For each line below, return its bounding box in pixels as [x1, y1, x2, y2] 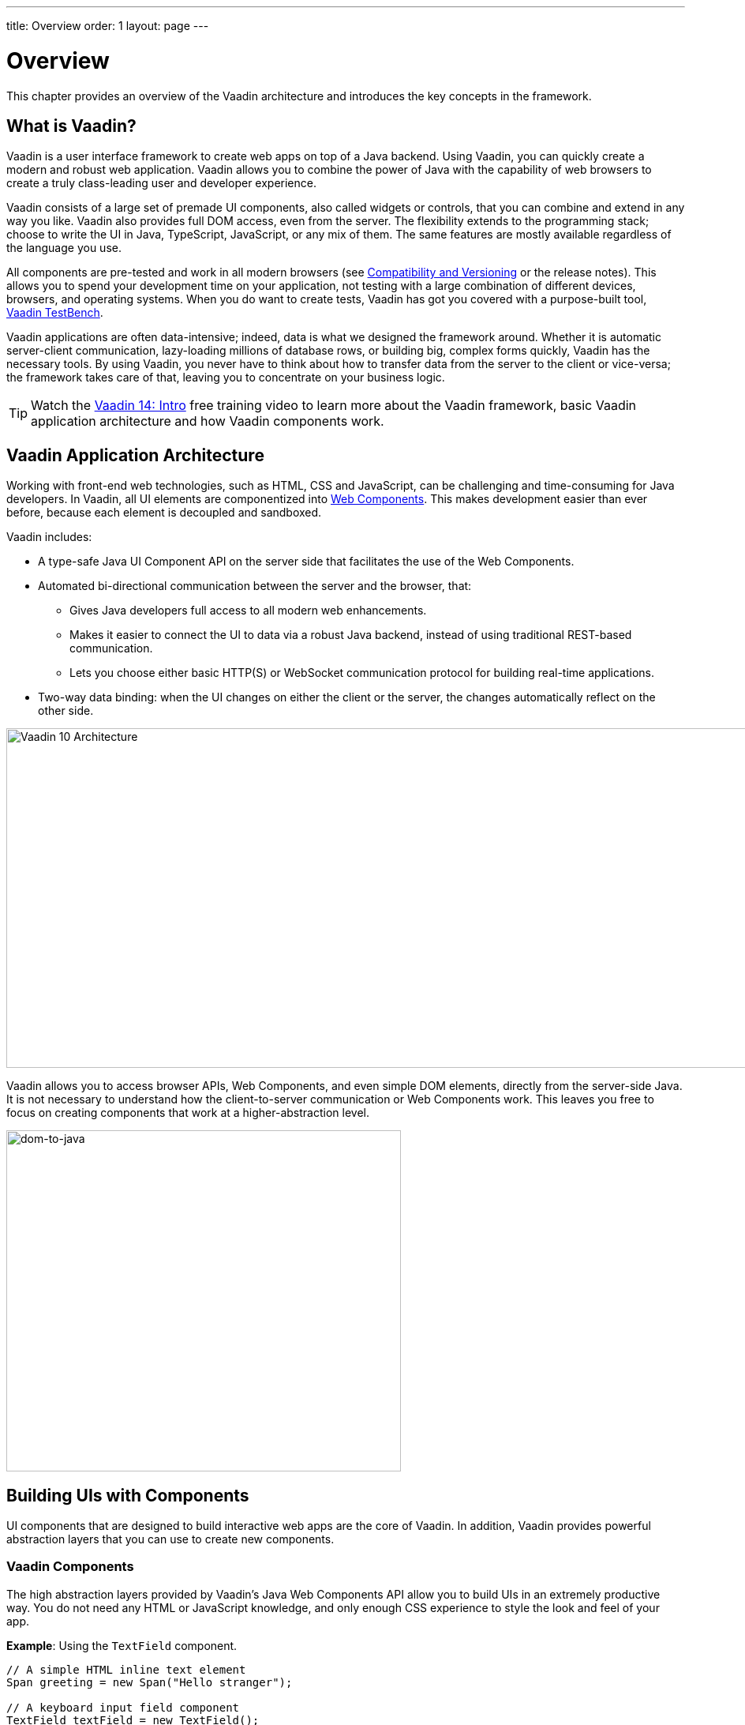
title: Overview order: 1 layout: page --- [6, 19, 209, 32]
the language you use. [6, 241, 122, 255]
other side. [38, 704, 94, 718]
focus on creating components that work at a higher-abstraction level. [6, 1106, 369, 1120]
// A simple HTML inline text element [6, 1663, 246, 1676]
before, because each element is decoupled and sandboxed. [6, 505, 322, 520]
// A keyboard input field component [6, 1701, 240, 1714]
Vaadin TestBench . [6, 306, 103, 320]
